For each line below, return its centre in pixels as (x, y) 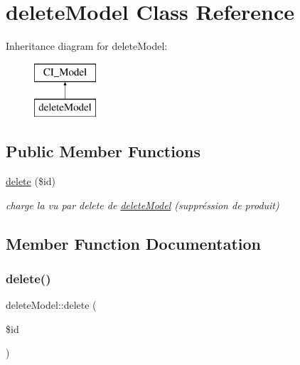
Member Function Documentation (134, 243)
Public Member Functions (103, 151)
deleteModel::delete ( (51, 305)
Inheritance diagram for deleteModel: (87, 46)
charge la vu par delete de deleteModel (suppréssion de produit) (143, 205)
